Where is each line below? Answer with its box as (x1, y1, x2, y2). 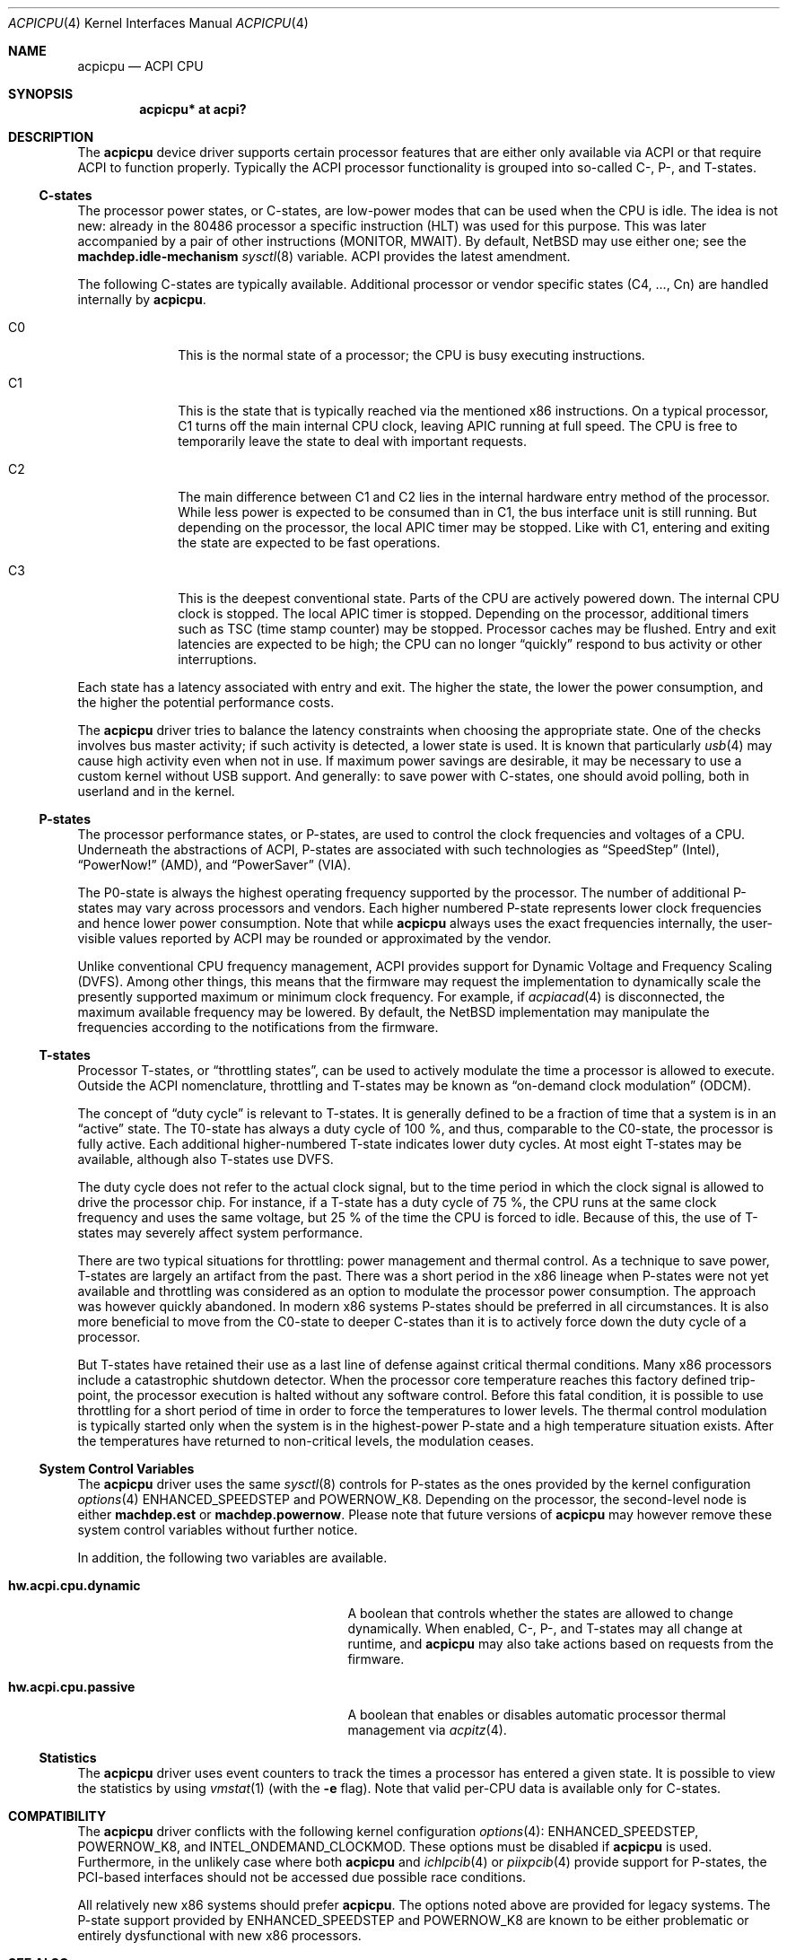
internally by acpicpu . (77, 292, 206, 307)
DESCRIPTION (8, 129, 94, 144)
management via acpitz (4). (347, 1722, 507, 1737)
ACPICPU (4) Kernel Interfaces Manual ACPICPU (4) (8, 15, 309, 31)
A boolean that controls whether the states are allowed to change (347, 1606, 734, 1621)
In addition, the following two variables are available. (77, 1550, 388, 1565)
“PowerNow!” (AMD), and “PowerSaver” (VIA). (77, 857, 352, 872)
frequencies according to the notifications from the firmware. (77, 1019, 439, 1035)
